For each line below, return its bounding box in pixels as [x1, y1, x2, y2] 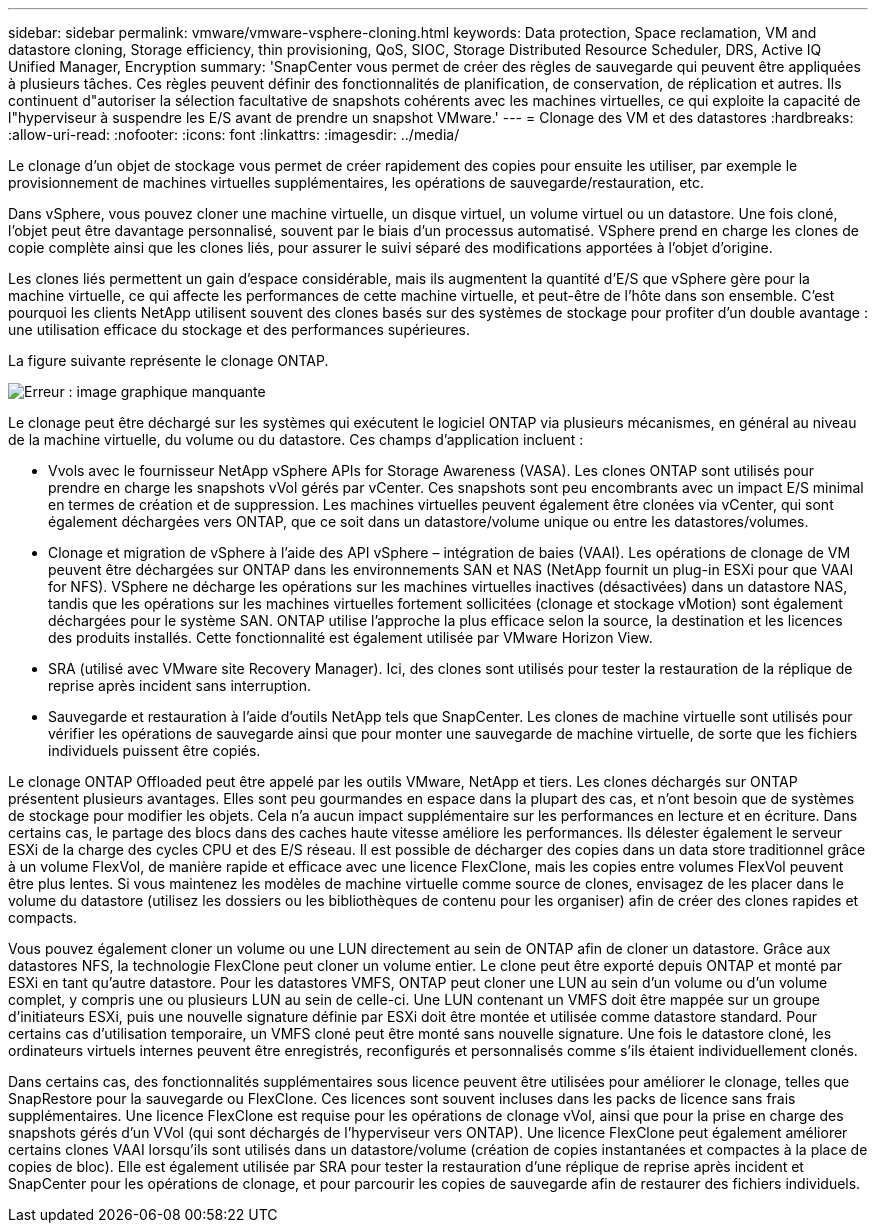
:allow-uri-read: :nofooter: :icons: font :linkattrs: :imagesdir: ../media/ [8, 126, 460, 143]
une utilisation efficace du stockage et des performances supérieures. [8, 321, 470, 338]
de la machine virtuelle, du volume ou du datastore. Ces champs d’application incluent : [8, 431, 584, 448]
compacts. [8, 909, 78, 926]
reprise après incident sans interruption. [48, 677, 311, 694]
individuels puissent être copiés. [48, 742, 261, 759]
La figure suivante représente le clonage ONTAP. [8, 352, 329, 369]
